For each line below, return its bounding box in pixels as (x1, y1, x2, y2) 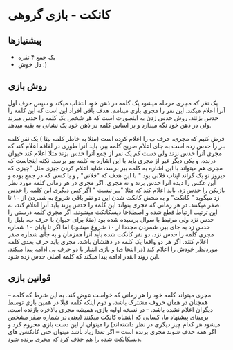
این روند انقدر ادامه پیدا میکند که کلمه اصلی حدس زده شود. (8, 252, 160, 260)
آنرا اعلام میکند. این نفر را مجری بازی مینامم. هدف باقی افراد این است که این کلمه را (8, 106, 225, 114)
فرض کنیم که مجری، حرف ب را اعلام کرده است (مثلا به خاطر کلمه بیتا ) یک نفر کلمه (8, 134, 225, 142)
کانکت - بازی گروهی (8, 7, 111, 23)
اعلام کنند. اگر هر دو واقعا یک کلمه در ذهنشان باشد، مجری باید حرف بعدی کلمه (8, 237, 209, 245)
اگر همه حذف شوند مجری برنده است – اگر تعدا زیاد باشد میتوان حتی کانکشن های (8, 327, 216, 335)
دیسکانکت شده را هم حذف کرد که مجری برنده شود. (8, 335, 142, 343)
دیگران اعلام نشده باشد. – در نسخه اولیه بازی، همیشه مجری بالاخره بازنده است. (8, 305, 214, 313)
